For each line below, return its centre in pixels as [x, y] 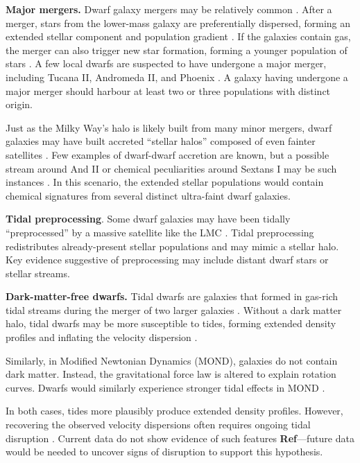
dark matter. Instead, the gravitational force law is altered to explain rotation [171, 374]
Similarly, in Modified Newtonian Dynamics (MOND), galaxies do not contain [172, 360]
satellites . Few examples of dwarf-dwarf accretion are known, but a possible [168, 154]
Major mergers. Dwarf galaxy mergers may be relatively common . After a [169, 9]
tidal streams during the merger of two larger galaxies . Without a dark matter [174, 309]
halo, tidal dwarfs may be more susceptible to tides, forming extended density [171, 323]
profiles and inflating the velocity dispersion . [102, 337]
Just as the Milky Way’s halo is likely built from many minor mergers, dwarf [169, 127]
